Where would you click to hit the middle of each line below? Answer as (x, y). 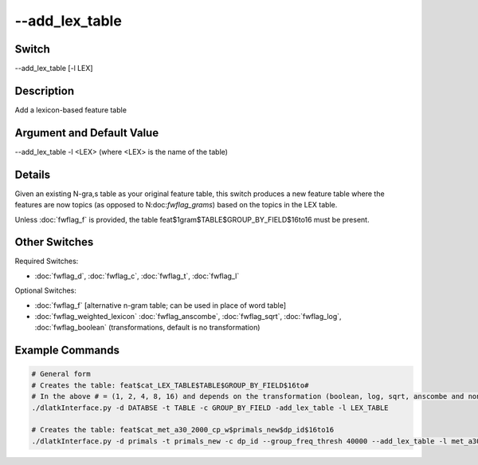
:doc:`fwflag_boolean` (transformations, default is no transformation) (147, 328)
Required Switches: (47, 261)
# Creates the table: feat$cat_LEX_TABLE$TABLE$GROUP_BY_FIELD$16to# (170, 385)
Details (33, 174)
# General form (61, 374)
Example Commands (67, 351)
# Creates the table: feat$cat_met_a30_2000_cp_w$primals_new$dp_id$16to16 (183, 430)
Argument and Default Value (87, 133)
